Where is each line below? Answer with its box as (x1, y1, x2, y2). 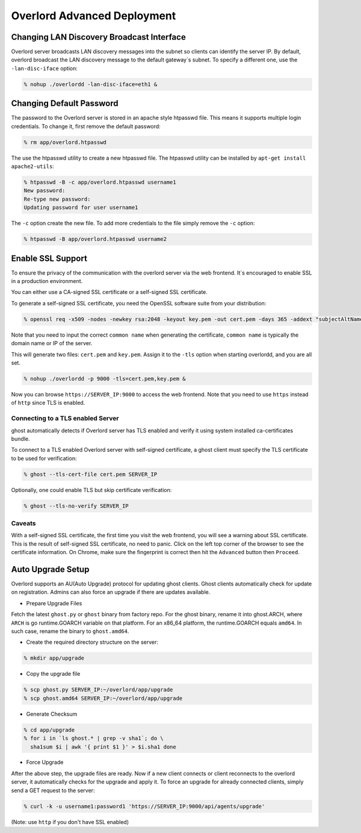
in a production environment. (11, 278, 83, 285)
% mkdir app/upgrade (23, 655, 84, 662)
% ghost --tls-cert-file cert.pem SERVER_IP (23, 470, 158, 478)
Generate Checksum (26, 710, 78, 717)
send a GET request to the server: (11, 787, 95, 794)
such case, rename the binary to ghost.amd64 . (11, 628, 129, 635)
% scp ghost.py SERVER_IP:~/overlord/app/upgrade (23, 687, 173, 693)
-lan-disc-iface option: (11, 64, 78, 72)
